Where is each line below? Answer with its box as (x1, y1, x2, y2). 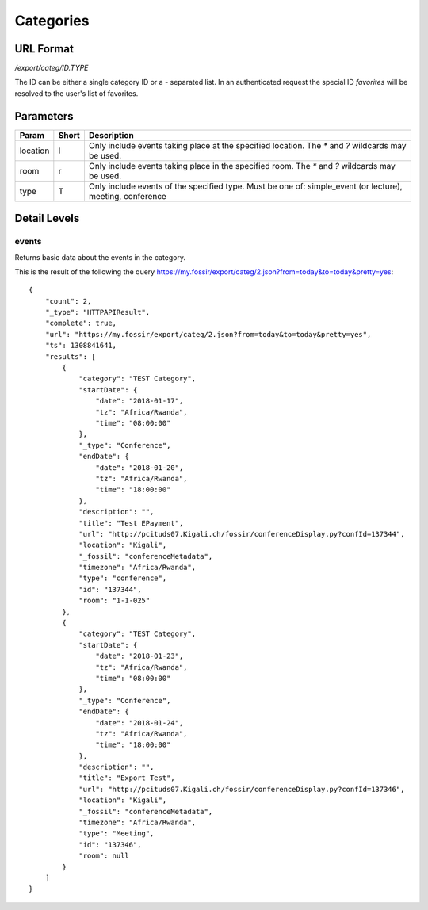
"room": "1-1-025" (78, 596, 151, 606)
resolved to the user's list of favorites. (14, 88, 139, 98)
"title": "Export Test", (78, 774, 176, 782)
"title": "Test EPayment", (78, 518, 184, 527)
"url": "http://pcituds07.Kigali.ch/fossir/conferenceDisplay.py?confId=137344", (78, 530, 405, 538)
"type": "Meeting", (78, 829, 155, 838)
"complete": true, (44, 319, 117, 328)
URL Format (14, 42, 75, 55)
